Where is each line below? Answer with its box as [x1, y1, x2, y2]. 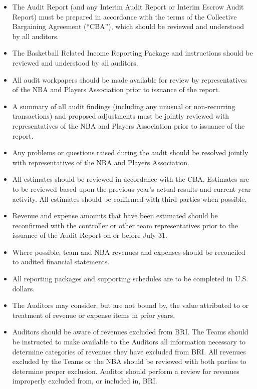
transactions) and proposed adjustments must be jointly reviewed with [12, 111, 229, 121]
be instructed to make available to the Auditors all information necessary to [12, 336, 245, 347]
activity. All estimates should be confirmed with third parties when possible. [12, 193, 247, 204]
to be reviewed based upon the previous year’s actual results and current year [12, 183, 251, 194]
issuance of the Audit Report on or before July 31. [12, 230, 167, 240]
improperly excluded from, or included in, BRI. [12, 375, 157, 386]
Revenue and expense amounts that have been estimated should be [12, 210, 218, 221]
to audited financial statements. [12, 256, 110, 267]
